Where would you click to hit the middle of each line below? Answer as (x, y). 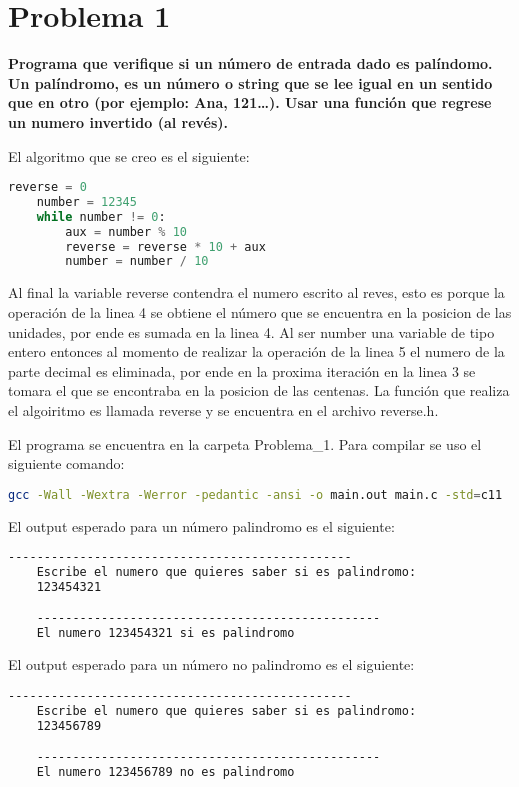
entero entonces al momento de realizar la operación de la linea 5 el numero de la (256, 351)
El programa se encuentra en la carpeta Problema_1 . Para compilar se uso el (245, 443)
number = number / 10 (137, 261)
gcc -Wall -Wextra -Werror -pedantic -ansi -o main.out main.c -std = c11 (255, 494)
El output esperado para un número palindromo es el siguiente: (201, 525)
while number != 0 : (101, 216)
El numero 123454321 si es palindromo (165, 633)
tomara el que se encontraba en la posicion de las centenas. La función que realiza (259, 390)
